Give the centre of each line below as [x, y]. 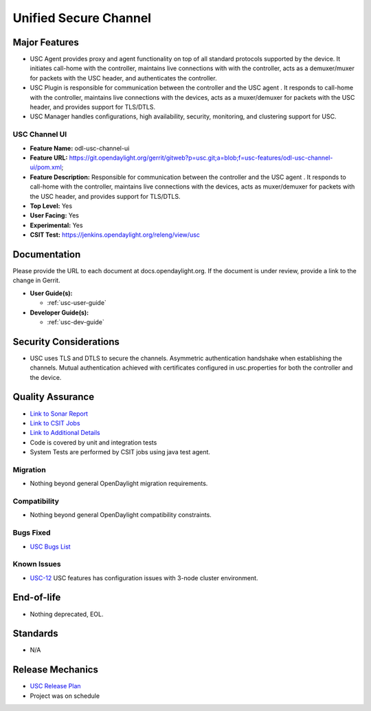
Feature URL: [49, 158]
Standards [35, 634]
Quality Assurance [54, 397]
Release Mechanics [56, 670]
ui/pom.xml [46, 167]
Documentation [47, 254]
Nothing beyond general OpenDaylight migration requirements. [119, 484]
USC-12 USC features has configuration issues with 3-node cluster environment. [144, 577]
